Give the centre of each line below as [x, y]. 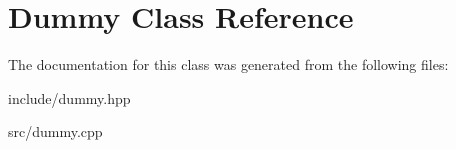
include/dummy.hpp [69, 97]
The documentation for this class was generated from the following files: [228, 64]
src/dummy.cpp [55, 131]
